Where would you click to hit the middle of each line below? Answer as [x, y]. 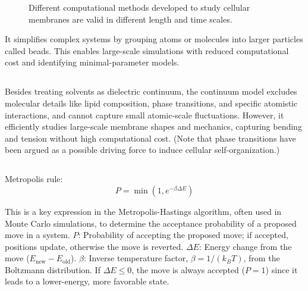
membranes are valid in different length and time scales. [131, 19]
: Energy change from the [245, 246]
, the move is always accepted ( [188, 269]
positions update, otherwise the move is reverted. [94, 246]
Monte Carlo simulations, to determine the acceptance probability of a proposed [151, 223]
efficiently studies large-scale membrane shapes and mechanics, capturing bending [153, 126]
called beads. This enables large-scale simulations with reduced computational [147, 50]
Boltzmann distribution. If [53, 269]
